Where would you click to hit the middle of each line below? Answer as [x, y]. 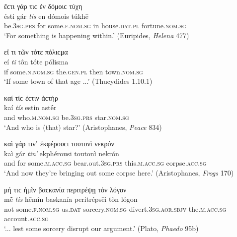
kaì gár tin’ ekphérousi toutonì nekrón [62, 153]
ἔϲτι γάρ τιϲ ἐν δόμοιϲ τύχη [43, 6]
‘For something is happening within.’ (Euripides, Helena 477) [97, 35]
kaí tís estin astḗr [30, 107]
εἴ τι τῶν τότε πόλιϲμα [36, 52]
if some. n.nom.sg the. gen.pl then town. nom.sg [74, 71]
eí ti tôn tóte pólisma [36, 61]
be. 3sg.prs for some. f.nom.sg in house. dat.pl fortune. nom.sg [95, 26]
